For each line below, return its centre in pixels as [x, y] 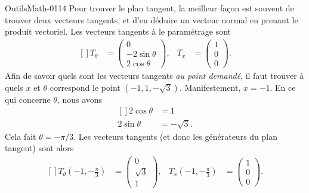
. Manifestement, [210, 87]
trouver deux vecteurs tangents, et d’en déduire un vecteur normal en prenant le [152, 19]
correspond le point [85, 87]
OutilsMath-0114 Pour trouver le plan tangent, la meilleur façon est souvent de [149, 8]
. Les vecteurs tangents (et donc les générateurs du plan [176, 136]
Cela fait [21, 136]
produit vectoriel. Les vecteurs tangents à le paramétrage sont [118, 31]
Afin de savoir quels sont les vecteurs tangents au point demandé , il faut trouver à [154, 75]
